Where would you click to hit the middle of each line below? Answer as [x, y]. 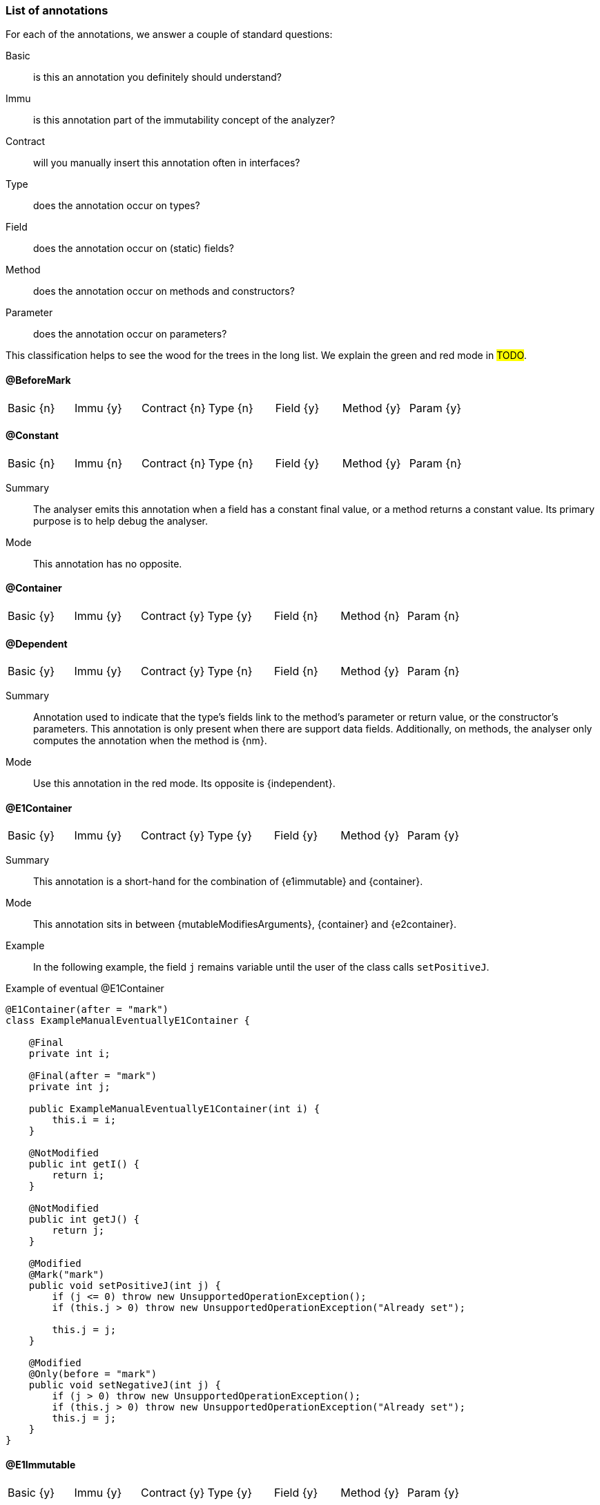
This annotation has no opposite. [108, 563]
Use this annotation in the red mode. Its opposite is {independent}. [184, 784]
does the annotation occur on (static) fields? [134, 249]
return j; [78, 1231]
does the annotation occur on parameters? [130, 334]
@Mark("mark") [67, 1275]
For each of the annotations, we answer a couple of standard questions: [169, 35]
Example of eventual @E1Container [85, 989]
